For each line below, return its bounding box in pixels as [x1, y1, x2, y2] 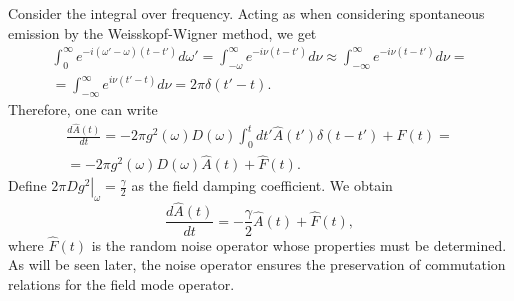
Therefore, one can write [8, 98, 158, 119]
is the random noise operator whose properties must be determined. [91, 234, 507, 255]
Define [8, 175, 47, 196]
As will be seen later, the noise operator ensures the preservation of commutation [8, 254, 506, 275]
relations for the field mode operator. [8, 273, 235, 294]
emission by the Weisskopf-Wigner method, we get [8, 22, 317, 43]
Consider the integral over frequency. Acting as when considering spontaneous [8, 3, 485, 23]
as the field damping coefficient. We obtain [131, 175, 393, 196]
